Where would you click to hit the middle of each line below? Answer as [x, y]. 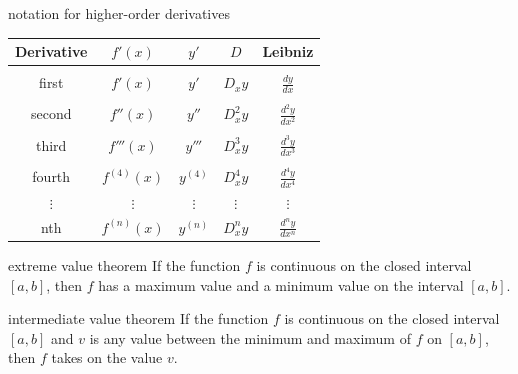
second [51, 113]
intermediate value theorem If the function [138, 318]
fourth [51, 176]
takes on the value [107, 357]
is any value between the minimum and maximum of [250, 337]
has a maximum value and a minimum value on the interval [281, 284]
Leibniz [288, 51]
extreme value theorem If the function [124, 264]
